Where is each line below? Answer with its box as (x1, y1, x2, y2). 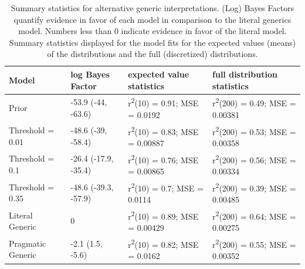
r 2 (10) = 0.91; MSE (128, 95, 199, 109)
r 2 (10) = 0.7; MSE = (128, 180, 204, 194)
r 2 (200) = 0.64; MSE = (212, 208, 296, 222)
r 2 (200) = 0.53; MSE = (212, 123, 296, 137)
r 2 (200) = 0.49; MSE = (212, 95, 296, 109)
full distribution (212, 68, 277, 80)
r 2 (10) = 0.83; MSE (128, 123, 199, 137)
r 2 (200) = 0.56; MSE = (212, 152, 296, 166)
